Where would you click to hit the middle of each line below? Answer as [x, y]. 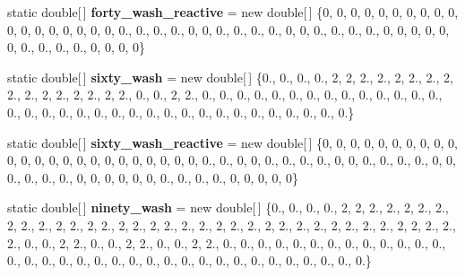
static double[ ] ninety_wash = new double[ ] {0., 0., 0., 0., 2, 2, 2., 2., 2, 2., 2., [228, 207]
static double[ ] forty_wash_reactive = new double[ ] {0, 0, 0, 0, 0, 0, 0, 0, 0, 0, [233, 12]
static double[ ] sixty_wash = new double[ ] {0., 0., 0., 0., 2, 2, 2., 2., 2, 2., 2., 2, [230, 77]
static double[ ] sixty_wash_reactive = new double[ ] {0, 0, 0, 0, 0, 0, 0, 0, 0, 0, [232, 142]
